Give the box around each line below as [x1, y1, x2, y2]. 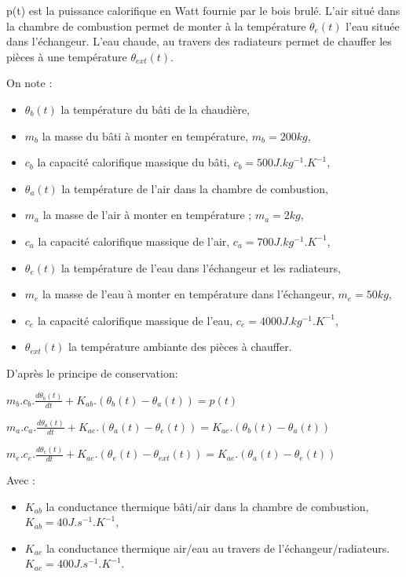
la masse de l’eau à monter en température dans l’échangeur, [42, 286, 335, 302]
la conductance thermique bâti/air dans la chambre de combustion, [46, 498, 369, 514]
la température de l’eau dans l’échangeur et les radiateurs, [60, 259, 341, 276]
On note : [6, 75, 53, 91]
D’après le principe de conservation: [6, 364, 178, 381]
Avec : [6, 471, 35, 488]
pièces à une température [6, 48, 127, 64]
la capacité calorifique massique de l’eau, [37, 312, 233, 328]
